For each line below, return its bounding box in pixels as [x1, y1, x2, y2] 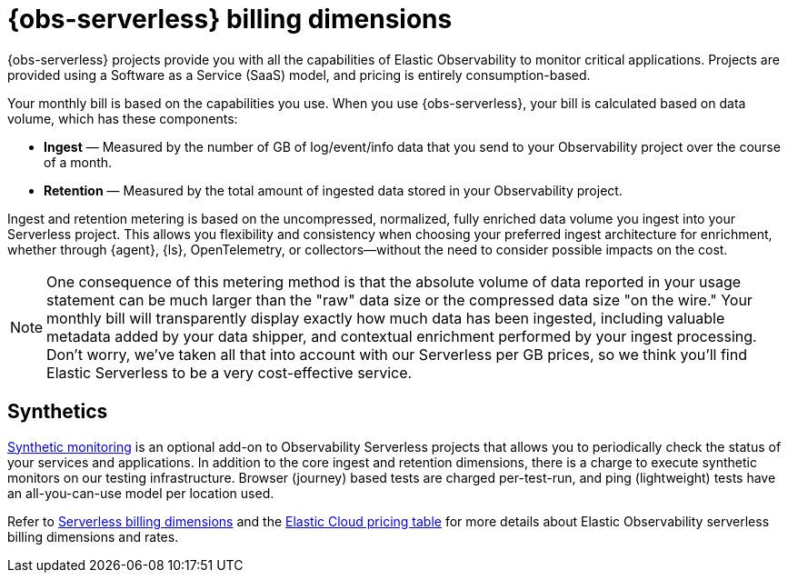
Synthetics [7, 400, 108, 424]
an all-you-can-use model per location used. [7, 485, 274, 501]
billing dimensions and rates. [7, 528, 179, 545]
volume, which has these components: [7, 110, 238, 126]
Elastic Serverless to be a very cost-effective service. [46, 363, 413, 382]
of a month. [44, 154, 113, 170]
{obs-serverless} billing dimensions [7, 4, 453, 35]
